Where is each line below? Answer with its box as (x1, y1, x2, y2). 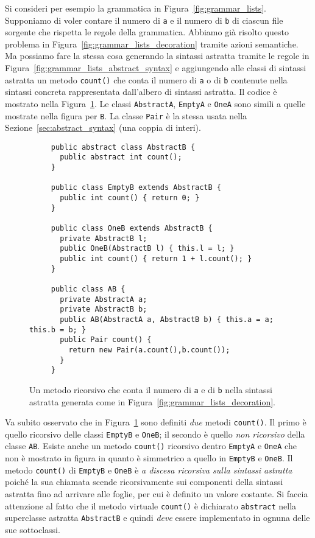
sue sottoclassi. (5, 523, 60, 536)
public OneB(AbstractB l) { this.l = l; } (60, 244, 235, 253)
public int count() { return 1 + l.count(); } (60, 254, 252, 263)
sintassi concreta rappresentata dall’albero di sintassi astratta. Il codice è (5, 85, 277, 98)
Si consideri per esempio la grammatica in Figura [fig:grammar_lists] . (5, 2, 266, 14)
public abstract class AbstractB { (51, 142, 196, 152)
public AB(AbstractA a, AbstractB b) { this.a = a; (60, 315, 274, 324)
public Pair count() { (60, 335, 152, 344)
